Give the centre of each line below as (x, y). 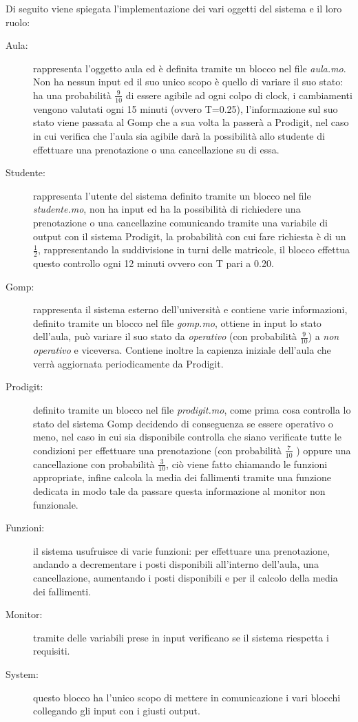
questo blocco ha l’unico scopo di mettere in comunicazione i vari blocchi (187, 697)
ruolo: (18, 22)
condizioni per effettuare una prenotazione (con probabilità (158, 450)
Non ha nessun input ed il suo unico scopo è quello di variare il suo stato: (188, 82)
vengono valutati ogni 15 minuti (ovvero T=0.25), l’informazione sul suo (186, 108)
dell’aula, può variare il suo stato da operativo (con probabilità (165, 336)
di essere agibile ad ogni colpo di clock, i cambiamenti (239, 95)
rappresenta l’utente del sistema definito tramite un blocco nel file (172, 195)
